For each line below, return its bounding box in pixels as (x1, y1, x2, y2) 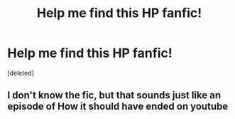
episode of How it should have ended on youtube (7, 100, 229, 113)
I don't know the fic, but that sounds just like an (7, 89, 222, 101)
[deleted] (7, 68, 34, 77)
